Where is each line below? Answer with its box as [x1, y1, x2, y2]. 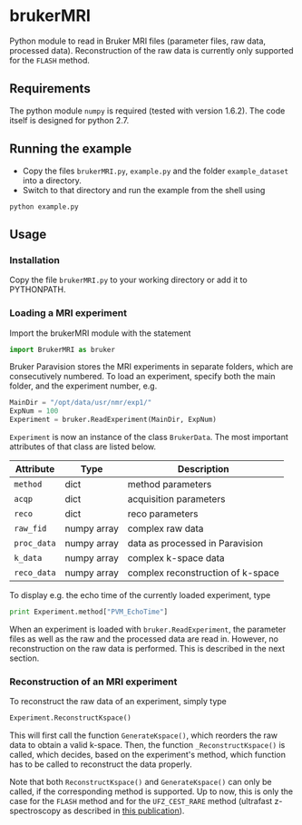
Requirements [9, 81, 91, 96]
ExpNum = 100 [9, 407, 59, 416]
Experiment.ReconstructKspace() [9, 713, 132, 722]
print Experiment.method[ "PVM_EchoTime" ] [9, 607, 169, 617]
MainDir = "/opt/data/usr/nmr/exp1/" [9, 398, 152, 408]
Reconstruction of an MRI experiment [9, 675, 178, 688]
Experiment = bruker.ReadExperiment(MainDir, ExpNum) [9, 415, 218, 425]
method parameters [127, 478, 212, 491]
